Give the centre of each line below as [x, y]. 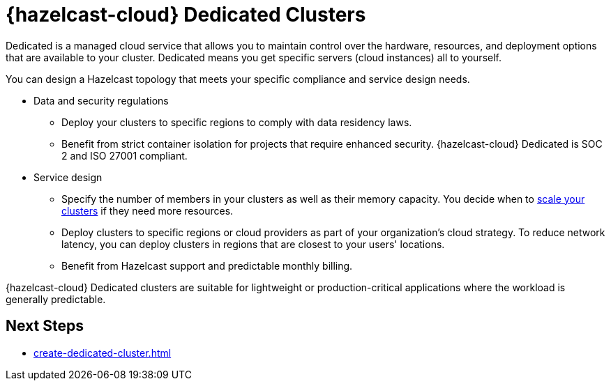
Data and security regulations [101, 100]
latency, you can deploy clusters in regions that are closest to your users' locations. [253, 244]
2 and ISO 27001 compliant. [125, 155]
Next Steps [45, 326]
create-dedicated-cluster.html [103, 353]
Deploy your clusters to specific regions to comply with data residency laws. [237, 122]
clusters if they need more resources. [148, 210]
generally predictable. [56, 299]
